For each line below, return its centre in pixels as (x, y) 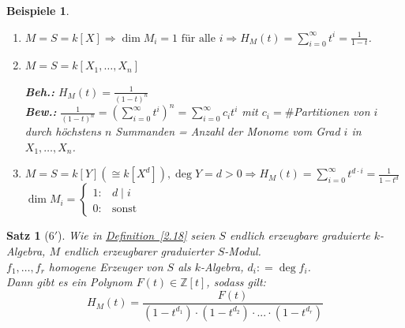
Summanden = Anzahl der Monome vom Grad (228, 131)
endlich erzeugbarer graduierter (139, 251)
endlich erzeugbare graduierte (300, 235)
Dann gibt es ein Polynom (69, 282)
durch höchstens (63, 131)
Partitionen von (332, 112)
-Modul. (243, 251)
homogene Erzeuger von (106, 266)
